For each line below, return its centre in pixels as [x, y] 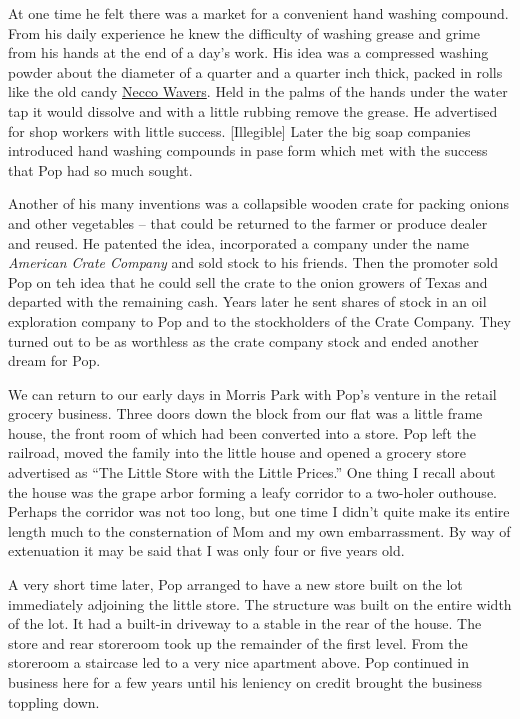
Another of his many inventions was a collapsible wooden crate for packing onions [259, 203]
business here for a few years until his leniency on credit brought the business [245, 682]
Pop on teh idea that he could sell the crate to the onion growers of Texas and [248, 281]
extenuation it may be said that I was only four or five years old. [206, 550]
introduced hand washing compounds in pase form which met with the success [248, 150]
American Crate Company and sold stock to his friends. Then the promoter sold [253, 262]
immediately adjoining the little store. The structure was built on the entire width [260, 603]
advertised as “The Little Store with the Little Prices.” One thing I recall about [252, 472]
